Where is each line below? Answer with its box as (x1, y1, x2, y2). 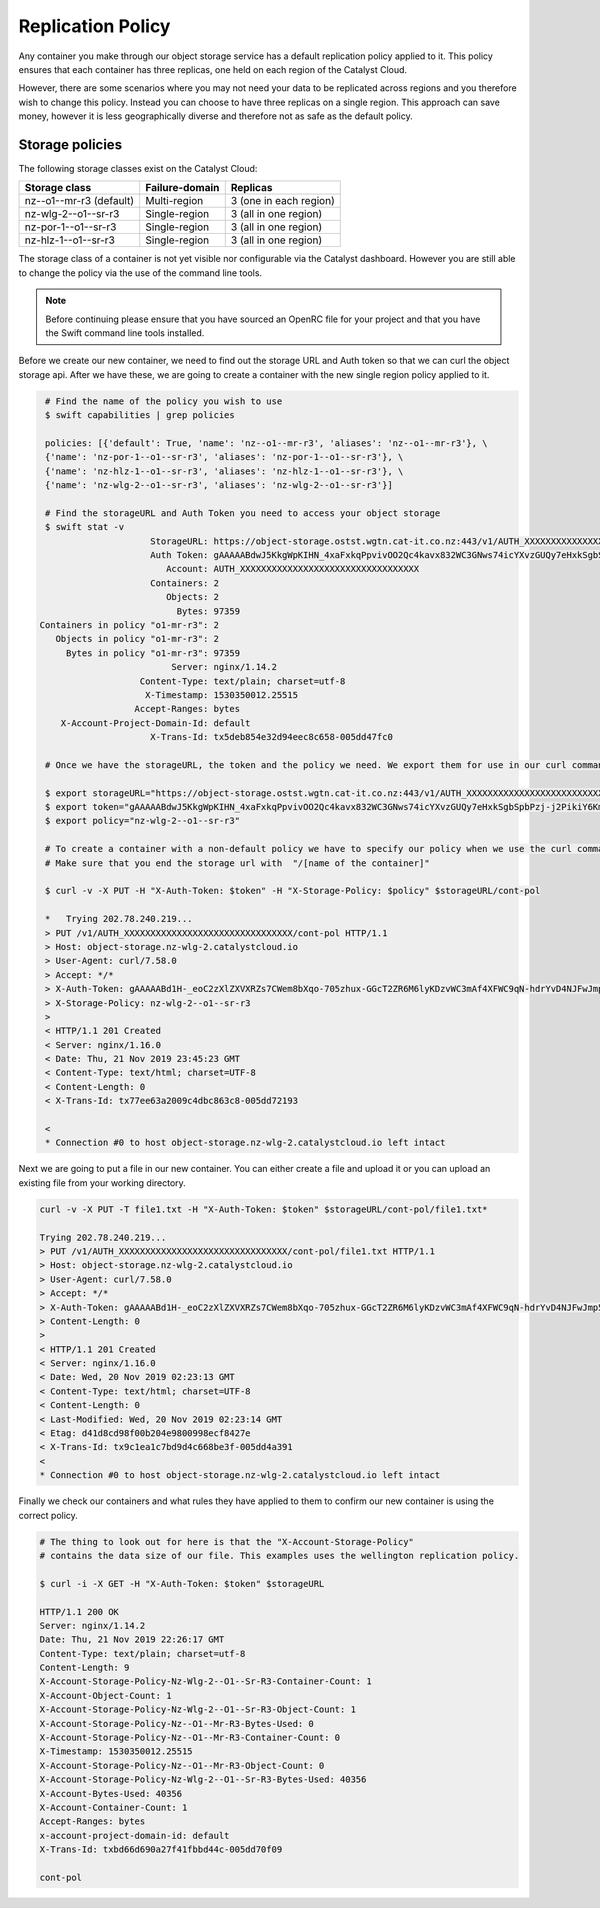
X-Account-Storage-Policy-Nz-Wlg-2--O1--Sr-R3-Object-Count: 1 (39, 1704, 357, 1715)
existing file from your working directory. (18, 1176, 187, 1189)
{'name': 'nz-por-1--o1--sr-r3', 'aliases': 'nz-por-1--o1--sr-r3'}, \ (45, 451, 404, 463)
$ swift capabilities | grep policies (45, 410, 235, 421)
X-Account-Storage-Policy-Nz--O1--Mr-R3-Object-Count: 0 (39, 1760, 325, 1771)
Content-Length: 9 (39, 1662, 130, 1674)
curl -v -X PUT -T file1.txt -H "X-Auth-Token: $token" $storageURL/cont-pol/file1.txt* (39, 1203, 489, 1215)
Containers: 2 (150, 577, 220, 589)
